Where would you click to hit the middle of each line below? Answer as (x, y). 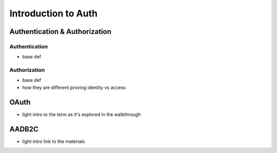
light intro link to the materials (54, 141)
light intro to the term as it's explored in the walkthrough (82, 114)
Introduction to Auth (53, 13)
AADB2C (24, 129)
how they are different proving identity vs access (74, 87)
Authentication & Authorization (61, 32)
